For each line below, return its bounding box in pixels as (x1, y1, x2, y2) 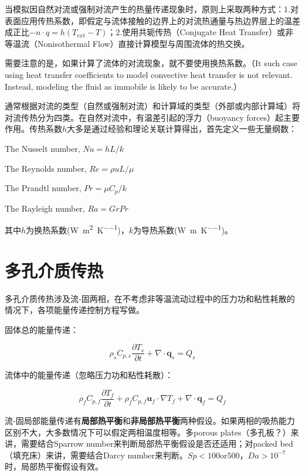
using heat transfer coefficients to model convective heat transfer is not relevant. (5, 68, 293, 80)
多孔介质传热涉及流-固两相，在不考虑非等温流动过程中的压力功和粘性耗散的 (5, 292, 295, 304)
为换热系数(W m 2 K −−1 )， (26, 222, 129, 236)
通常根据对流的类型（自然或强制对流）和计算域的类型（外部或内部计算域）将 (5, 100, 300, 112)
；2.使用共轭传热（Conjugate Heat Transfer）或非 (107, 26, 294, 38)
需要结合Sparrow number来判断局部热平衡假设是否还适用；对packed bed (21, 437, 293, 450)
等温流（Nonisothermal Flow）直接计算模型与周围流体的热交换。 (5, 37, 250, 49)
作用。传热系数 (5, 123, 62, 135)
